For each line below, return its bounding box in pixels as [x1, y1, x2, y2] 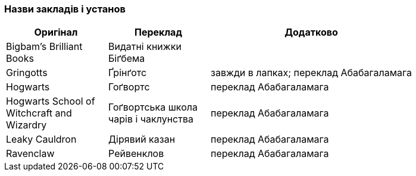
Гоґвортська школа [108, 101, 198, 114]
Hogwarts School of [6, 95, 95, 108]
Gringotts [6, 67, 48, 79]
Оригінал [34, 26, 78, 39]
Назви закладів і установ [4, 3, 126, 15]
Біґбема [108, 52, 145, 65]
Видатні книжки [108, 40, 182, 53]
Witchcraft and [6, 107, 72, 120]
